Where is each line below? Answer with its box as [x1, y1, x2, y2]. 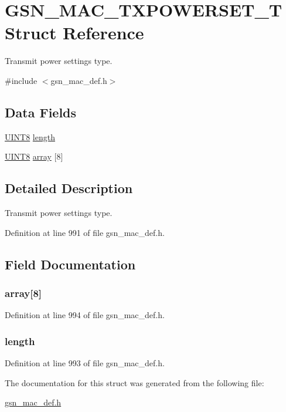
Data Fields [5, 103, 77, 121]
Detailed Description [5, 179, 133, 197]
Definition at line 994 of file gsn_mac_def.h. [5, 309, 165, 321]
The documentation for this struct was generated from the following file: [5, 376, 264, 389]
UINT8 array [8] [5, 150, 63, 163]
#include [5, 74, 38, 86]
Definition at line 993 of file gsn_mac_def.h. [5, 357, 165, 369]
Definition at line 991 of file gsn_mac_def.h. [5, 226, 165, 238]
